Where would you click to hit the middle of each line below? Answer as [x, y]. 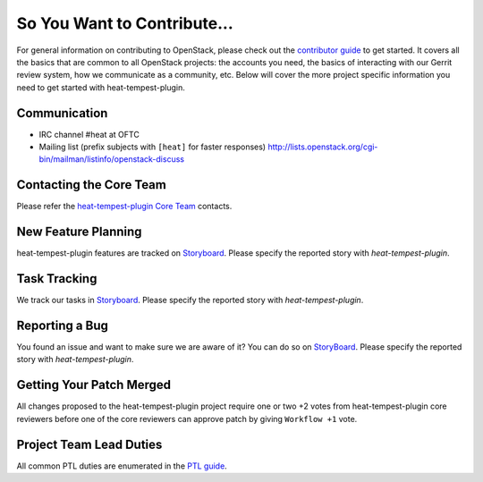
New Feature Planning [79, 232]
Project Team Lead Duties [89, 444]
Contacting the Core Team [92, 185]
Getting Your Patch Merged [94, 385]
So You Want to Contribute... [125, 23]
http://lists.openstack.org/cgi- [323, 147]
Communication [62, 113]
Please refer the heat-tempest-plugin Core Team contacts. [124, 207]
